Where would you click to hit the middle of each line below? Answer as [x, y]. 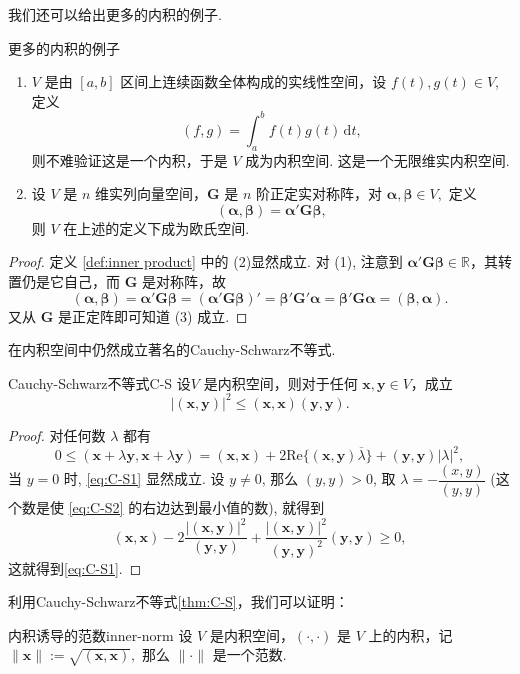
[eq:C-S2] [96, 507]
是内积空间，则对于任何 [280, 382]
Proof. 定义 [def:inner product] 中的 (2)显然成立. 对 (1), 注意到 [205, 261]
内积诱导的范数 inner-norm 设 [100, 634]
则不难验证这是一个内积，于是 [129, 159]
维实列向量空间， [151, 193]
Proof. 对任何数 [57, 434]
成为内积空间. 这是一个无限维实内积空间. [377, 159]
